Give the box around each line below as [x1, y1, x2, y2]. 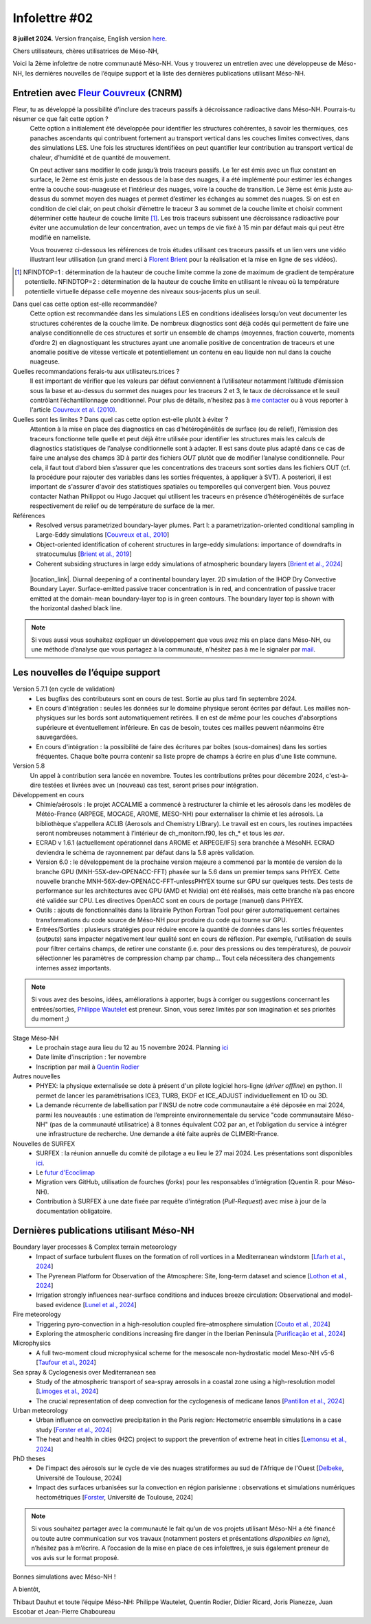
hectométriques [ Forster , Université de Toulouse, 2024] [36, 1493, 194, 1501]
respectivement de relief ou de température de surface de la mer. [30, 502, 215, 510]
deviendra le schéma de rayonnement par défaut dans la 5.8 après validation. [36, 848, 255, 856]
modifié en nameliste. [30, 233, 91, 241]
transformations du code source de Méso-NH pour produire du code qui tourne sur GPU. [36, 915, 288, 924]
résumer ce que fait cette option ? [12, 115, 109, 123]
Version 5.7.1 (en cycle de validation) [12, 685, 115, 693]
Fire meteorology [12, 1310, 61, 1319]
